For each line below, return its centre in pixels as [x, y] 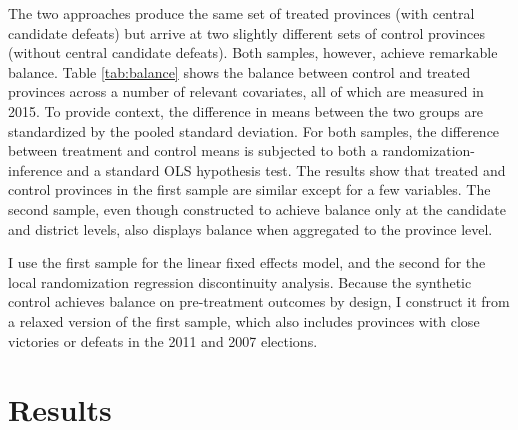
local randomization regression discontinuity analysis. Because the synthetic [240, 281]
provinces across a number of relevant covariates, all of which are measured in [246, 91]
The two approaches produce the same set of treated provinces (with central [241, 13]
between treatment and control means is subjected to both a [193, 150]
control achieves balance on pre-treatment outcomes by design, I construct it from [259, 301]
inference [35, 169]
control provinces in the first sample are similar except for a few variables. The [249, 189]
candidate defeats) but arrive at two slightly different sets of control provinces [246, 32]
